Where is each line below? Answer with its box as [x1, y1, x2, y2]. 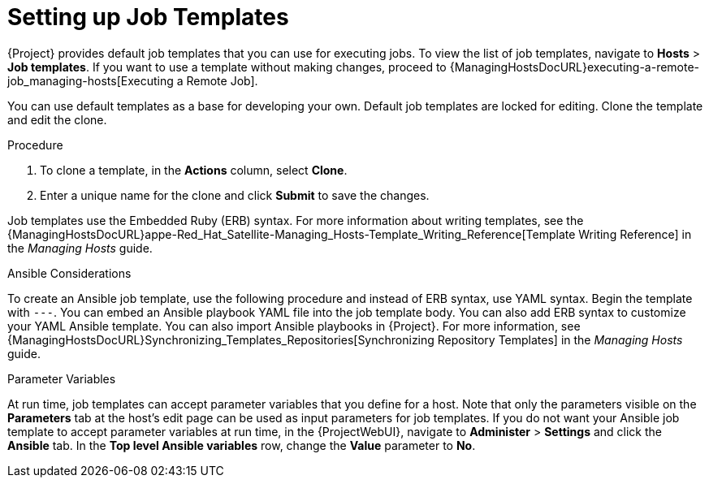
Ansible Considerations [7, 266, 132, 280]
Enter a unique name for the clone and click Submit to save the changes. [40, 188, 430, 202]
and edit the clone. [7, 112, 107, 127]
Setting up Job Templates [7, 3, 289, 31]
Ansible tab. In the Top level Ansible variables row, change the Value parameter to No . [7, 438, 476, 452]
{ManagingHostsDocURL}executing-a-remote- [449, 59, 700, 74]
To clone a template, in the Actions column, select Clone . [40, 162, 348, 177]
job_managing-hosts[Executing [7, 73, 174, 88]
